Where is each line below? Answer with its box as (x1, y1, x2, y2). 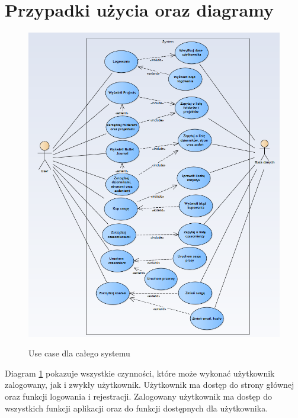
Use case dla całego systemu (28, 347, 130, 359)
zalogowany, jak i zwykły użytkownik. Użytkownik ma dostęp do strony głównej (5, 378, 294, 391)
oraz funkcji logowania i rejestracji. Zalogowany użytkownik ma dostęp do (5, 390, 272, 402)
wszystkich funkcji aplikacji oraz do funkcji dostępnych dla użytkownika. (5, 401, 268, 414)
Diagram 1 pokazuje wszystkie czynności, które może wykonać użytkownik (5, 366, 275, 379)
